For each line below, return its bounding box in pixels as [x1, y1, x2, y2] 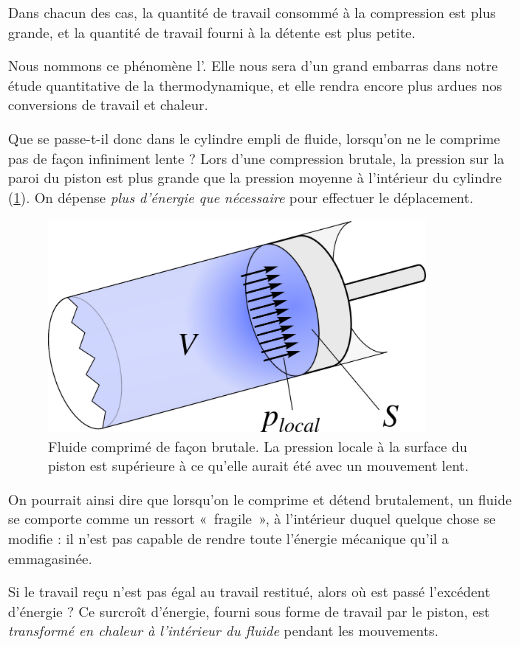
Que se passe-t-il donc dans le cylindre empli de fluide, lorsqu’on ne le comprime [8, 127, 501, 148]
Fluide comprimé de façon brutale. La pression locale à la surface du [48, 435, 468, 456]
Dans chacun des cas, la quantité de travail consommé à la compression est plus [8, 2, 496, 22]
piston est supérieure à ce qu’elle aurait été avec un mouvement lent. [48, 455, 469, 476]
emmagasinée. [8, 547, 93, 568]
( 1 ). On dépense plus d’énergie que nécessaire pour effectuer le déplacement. [8, 186, 474, 207]
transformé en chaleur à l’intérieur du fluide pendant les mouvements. [8, 620, 439, 641]
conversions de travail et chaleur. [8, 94, 209, 115]
